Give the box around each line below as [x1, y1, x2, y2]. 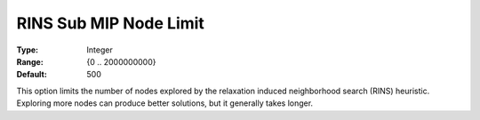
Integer [86, 44, 113, 55]
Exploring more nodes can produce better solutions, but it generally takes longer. [16, 98, 314, 108]
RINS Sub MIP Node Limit [16, 13, 204, 33]
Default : [16, 69, 48, 80]
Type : [16, 44, 39, 55]
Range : [16, 56, 44, 67]
